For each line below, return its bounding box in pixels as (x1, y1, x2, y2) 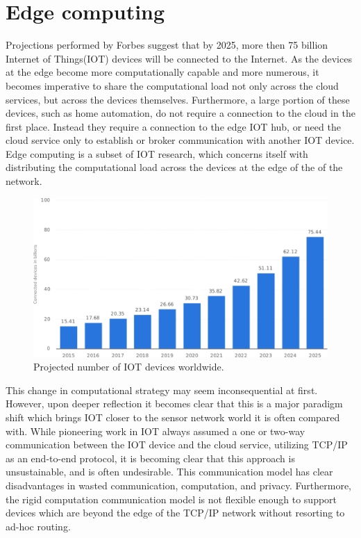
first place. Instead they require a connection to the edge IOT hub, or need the (6, 119, 341, 133)
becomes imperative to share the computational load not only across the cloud (6, 78, 339, 92)
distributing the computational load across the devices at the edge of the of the (6, 160, 343, 174)
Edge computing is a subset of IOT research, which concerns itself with (6, 146, 308, 161)
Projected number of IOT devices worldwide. (33, 359, 224, 374)
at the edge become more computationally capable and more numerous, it (6, 65, 319, 79)
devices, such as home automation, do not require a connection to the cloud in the (6, 106, 355, 120)
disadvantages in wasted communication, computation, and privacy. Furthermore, (6, 478, 352, 492)
